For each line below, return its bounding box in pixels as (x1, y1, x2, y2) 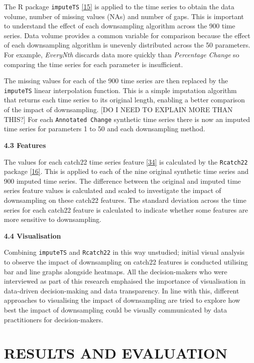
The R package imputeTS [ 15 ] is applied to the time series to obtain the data (4, 1, 234, 11)
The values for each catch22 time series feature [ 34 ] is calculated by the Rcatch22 (4, 156, 248, 167)
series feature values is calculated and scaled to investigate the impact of (4, 185, 221, 195)
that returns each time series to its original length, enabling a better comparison (4, 95, 245, 105)
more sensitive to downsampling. (4, 214, 101, 224)
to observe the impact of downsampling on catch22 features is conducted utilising (4, 256, 248, 266)
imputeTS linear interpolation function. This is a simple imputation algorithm (4, 85, 237, 95)
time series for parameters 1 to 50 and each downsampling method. (4, 123, 206, 134)
